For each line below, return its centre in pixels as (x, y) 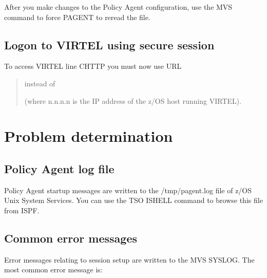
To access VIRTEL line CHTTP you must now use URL (93, 66)
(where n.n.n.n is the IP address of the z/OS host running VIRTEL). (133, 100)
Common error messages (71, 238)
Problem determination (89, 136)
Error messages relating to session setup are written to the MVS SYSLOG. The (129, 259)
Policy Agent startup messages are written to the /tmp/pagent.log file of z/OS (128, 190)
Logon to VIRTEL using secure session (109, 44)
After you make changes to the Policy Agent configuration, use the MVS (118, 7)
